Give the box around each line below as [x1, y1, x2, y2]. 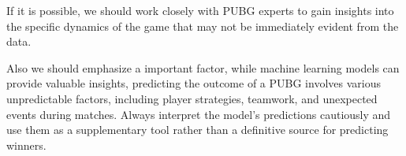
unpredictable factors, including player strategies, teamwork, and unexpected [6, 90, 378, 106]
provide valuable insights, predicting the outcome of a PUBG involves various [6, 75, 381, 91]
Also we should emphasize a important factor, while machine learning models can [6, 59, 400, 76]
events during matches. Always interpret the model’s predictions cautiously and [6, 106, 391, 122]
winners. [6, 136, 47, 153]
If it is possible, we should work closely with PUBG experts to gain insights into [6, 2, 394, 18]
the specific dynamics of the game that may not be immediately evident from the [6, 17, 399, 34]
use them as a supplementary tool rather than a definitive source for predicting [6, 121, 389, 138]
